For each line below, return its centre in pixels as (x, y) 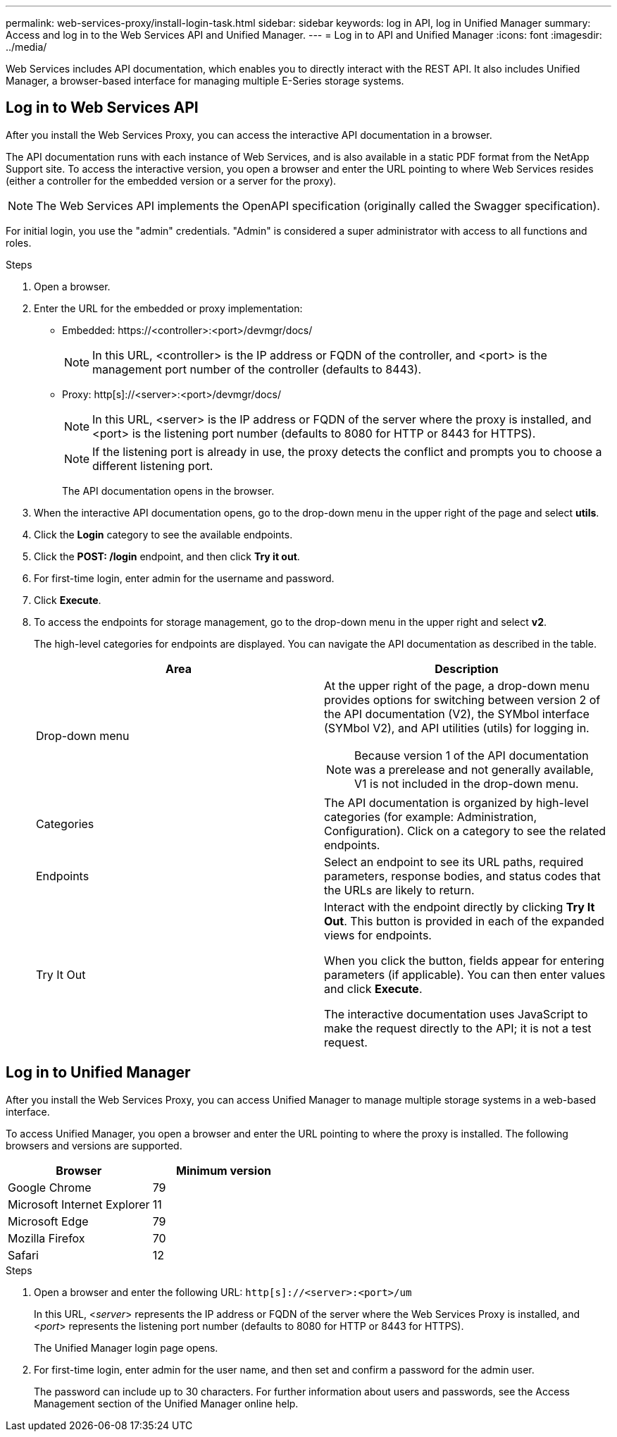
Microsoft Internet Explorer (79, 1204)
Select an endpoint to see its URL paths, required (454, 862)
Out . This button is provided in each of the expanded (464, 921)
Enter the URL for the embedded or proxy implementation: (168, 308)
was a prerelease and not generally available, (474, 769)
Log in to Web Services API (102, 108)
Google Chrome (50, 1187)
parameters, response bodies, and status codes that (462, 876)
